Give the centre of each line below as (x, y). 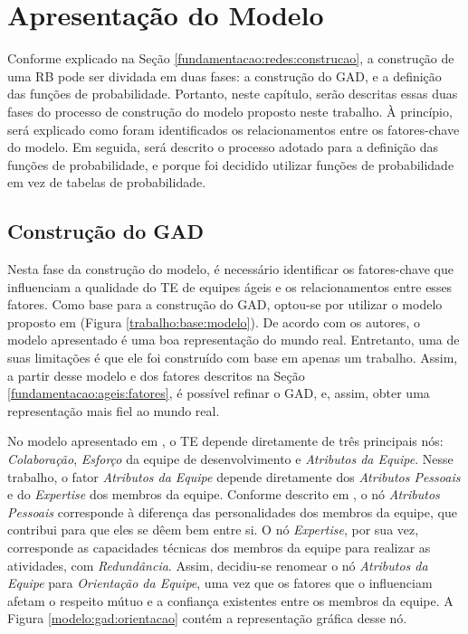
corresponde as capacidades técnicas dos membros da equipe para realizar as (219, 547)
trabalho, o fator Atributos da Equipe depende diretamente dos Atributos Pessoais (234, 476)
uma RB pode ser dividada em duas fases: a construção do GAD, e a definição (224, 76)
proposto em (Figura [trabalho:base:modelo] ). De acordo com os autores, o (214, 322)
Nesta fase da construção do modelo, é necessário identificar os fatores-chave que (230, 269)
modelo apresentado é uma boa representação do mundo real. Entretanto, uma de (234, 340)
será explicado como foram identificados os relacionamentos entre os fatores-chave (234, 129)
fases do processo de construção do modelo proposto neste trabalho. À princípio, (230, 111)
